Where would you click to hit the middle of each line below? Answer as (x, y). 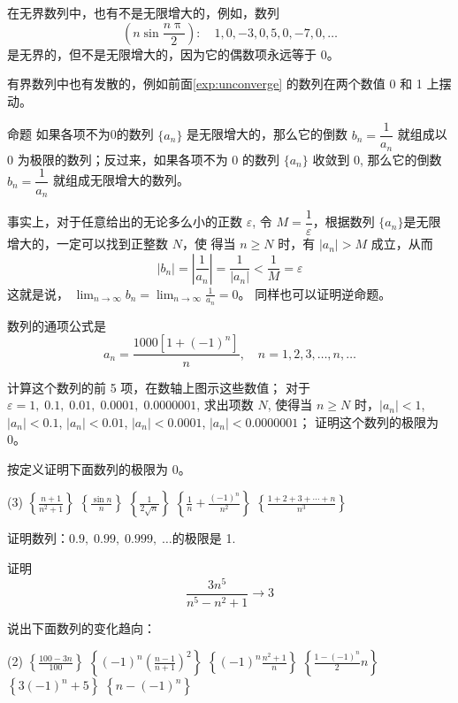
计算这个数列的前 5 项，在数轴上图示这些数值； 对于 (159, 387)
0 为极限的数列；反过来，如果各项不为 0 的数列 (143, 159)
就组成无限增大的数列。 (122, 180)
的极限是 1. (204, 538)
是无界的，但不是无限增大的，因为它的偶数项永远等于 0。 (173, 53)
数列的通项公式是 (57, 325)
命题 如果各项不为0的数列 (80, 134)
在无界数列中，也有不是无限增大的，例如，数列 (143, 12)
